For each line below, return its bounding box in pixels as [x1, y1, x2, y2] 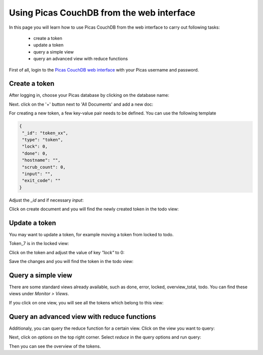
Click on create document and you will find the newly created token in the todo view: [9, 206, 179, 212]
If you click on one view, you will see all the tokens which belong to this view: [9, 299, 164, 305]
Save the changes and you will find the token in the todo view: [9, 259, 134, 264]
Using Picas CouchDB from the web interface [9, 7, 196, 18]
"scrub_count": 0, [22, 164, 66, 170]
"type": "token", [22, 137, 63, 142]
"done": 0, [22, 150, 48, 156]
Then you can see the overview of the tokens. [9, 343, 101, 349]
